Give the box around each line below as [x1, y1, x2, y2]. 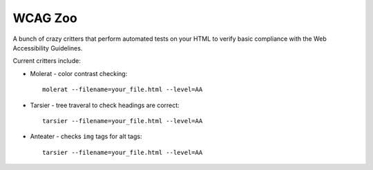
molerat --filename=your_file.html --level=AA [42, 86, 203, 93]
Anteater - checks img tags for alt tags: [30, 132, 142, 141]
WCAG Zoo [12, 10, 77, 26]
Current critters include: [12, 57, 81, 65]
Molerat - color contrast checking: [30, 69, 128, 77]
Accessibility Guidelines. [12, 44, 83, 52]
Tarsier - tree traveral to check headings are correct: [30, 101, 180, 109]
